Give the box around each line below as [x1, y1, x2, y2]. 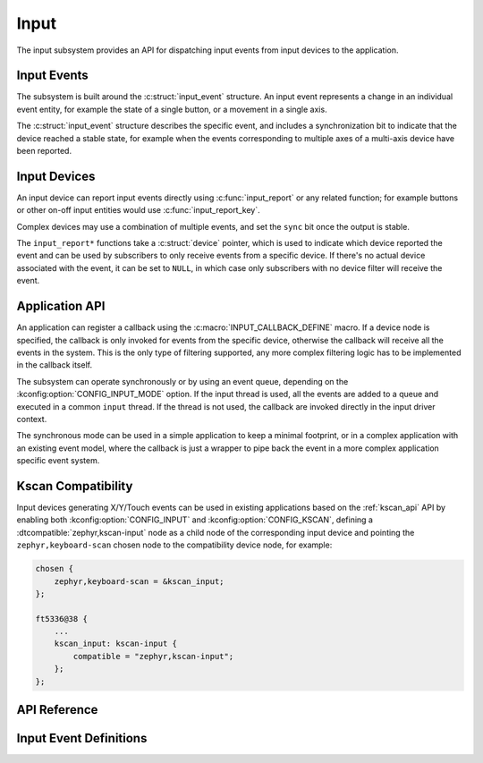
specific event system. [16, 455, 100, 466]
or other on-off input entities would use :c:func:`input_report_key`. [16, 205, 260, 216]
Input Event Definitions [16, 731, 148, 746]
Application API [16, 299, 106, 314]
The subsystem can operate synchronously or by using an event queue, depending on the [16, 376, 349, 386]
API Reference [16, 702, 98, 717]
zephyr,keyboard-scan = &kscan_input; [54, 576, 225, 586]
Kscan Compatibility [16, 479, 133, 494]
